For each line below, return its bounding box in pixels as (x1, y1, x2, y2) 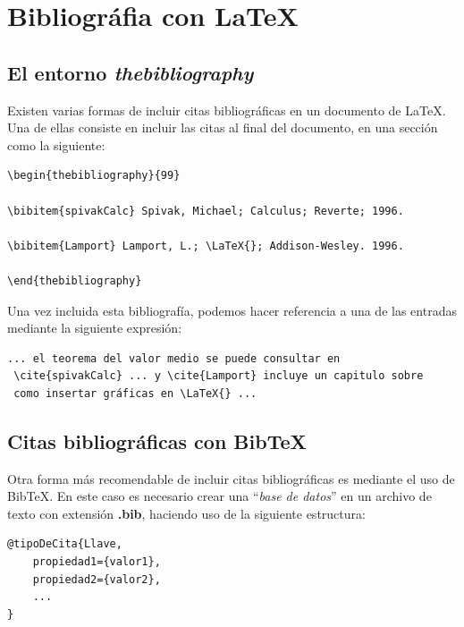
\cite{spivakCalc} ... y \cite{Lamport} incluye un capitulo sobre (13, 369, 424, 383)
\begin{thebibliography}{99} (7, 169, 181, 182)
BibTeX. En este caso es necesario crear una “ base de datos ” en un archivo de (7, 487, 432, 505)
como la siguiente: (7, 135, 105, 154)
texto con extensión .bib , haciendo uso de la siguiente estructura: (7, 504, 366, 522)
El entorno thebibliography (7, 58, 254, 86)
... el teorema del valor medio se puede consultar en (7, 352, 341, 365)
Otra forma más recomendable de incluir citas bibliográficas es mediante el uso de (7, 469, 455, 487)
